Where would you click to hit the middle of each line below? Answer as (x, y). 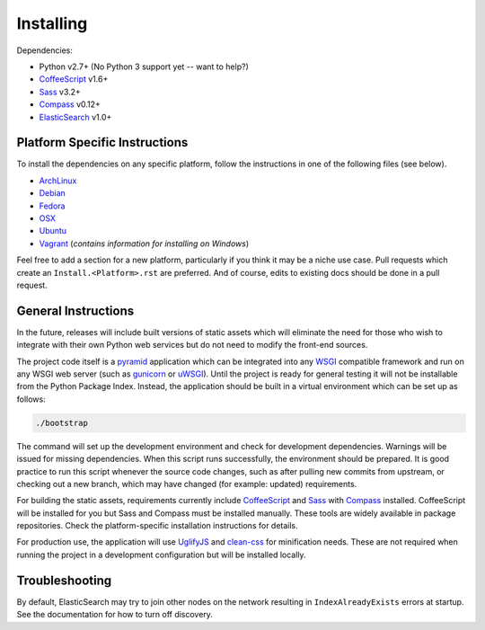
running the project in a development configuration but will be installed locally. (161, 555)
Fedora (52, 206)
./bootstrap (62, 423)
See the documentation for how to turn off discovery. (115, 615)
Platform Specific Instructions (102, 142)
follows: (31, 399)
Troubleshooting (64, 580)
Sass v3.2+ (60, 92)
